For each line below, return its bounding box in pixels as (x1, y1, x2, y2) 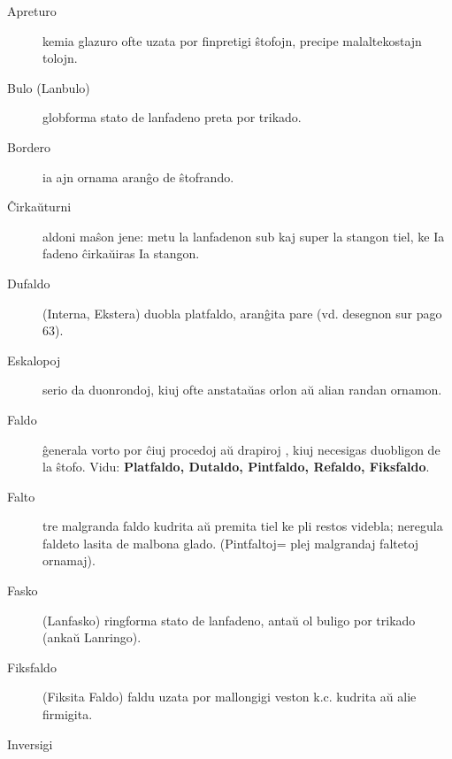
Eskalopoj (7, 350, 61, 369)
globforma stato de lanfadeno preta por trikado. (42, 108, 302, 126)
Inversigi (7, 734, 53, 753)
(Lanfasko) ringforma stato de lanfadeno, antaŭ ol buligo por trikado (42, 610, 416, 629)
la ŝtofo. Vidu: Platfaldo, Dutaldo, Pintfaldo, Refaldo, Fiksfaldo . (42, 457, 430, 476)
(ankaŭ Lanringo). (42, 628, 142, 647)
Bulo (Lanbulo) (7, 78, 90, 96)
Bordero (7, 137, 50, 156)
